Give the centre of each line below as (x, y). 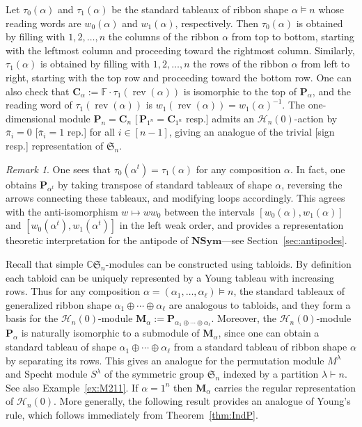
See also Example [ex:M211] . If (72, 387)
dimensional (31, 118)
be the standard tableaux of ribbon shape (200, 9)
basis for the (32, 318)
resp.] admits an (220, 118)
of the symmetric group (154, 374)
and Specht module (47, 374)
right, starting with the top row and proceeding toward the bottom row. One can (179, 77)
